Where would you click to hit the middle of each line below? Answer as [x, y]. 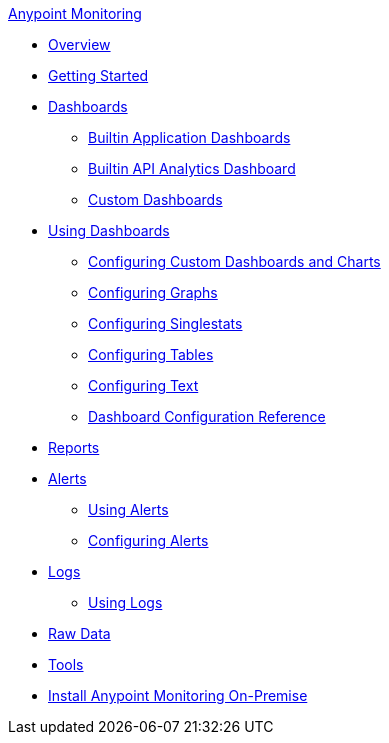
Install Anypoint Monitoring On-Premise [178, 695]
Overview [79, 44]
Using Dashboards [109, 230]
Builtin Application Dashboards [189, 137]
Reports [74, 447]
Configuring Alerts [148, 540]
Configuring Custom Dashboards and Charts [234, 261]
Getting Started [98, 75]
